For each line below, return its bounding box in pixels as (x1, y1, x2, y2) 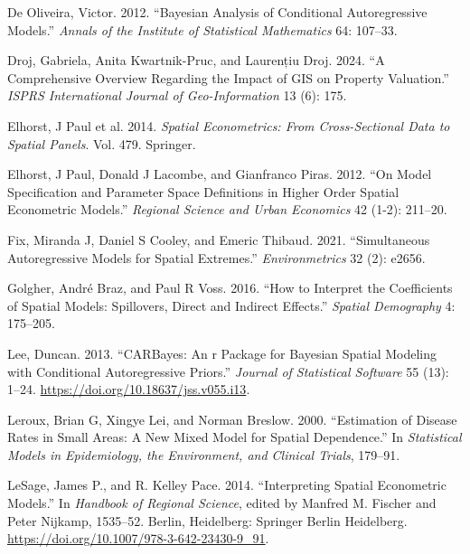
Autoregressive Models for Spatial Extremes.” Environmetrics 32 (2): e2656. (7, 248, 426, 267)
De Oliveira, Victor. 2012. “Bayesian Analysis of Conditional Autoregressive (7, 3, 428, 21)
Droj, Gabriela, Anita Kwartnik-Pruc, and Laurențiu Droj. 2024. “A (7, 51, 385, 70)
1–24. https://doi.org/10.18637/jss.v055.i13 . (7, 380, 250, 399)
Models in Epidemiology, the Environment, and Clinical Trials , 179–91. (7, 445, 400, 464)
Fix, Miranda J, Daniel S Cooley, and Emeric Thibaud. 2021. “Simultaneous (7, 230, 430, 249)
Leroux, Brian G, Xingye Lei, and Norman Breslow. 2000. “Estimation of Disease (7, 409, 457, 428)
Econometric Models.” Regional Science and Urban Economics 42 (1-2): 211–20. (7, 200, 447, 219)
